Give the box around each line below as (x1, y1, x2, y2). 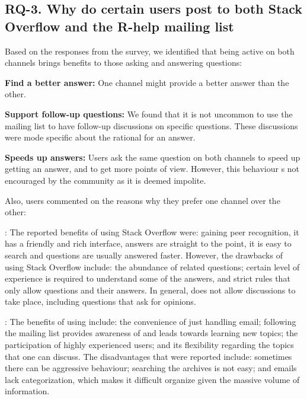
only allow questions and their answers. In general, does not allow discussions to (5, 283, 296, 296)
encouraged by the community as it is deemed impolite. (5, 174, 206, 186)
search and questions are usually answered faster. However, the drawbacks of (5, 248, 283, 261)
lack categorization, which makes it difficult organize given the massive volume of (5, 373, 300, 385)
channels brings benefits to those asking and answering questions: (5, 56, 242, 69)
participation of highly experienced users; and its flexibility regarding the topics (5, 339, 294, 351)
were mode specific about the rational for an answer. (5, 131, 196, 143)
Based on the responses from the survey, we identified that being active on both (5, 44, 295, 57)
